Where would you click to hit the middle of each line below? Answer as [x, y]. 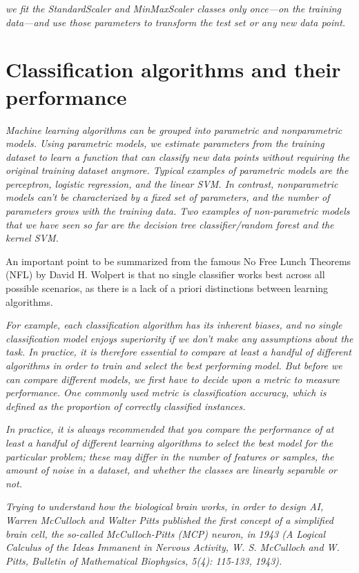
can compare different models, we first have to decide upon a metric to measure [173, 379]
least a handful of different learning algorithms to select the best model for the [169, 442]
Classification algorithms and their [173, 69]
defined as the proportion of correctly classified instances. [126, 406]
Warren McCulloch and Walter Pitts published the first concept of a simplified [169, 519]
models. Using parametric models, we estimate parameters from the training [165, 143]
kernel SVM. [32, 238]
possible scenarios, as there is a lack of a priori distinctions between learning [167, 288]
